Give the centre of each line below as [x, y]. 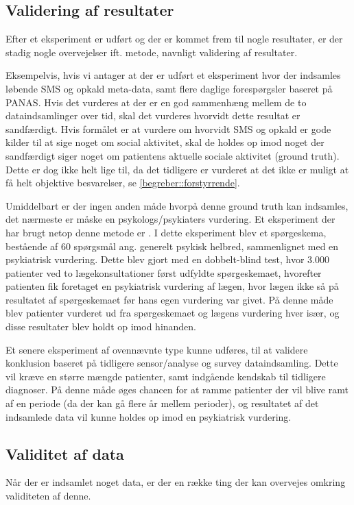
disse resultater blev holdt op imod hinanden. [101, 327]
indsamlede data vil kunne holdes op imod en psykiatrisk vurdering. [149, 416]
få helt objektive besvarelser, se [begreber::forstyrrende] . [123, 183]
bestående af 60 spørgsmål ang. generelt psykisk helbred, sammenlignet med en [172, 246]
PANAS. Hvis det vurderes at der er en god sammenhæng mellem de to [156, 102]
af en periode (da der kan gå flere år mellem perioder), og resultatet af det [162, 403]
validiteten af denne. [48, 496]
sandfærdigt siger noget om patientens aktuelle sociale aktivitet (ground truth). [173, 155]
